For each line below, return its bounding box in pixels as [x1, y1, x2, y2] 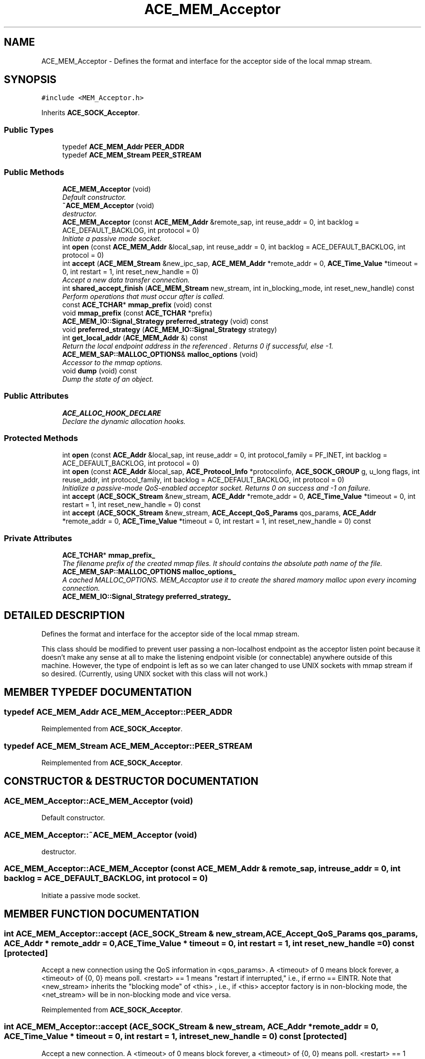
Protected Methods [4, 433, 78, 443]
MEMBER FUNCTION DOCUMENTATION [4, 908, 199, 920]
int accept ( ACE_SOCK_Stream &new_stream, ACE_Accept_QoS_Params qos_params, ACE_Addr [62, 509, 376, 517]
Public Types [4, 124, 54, 135]
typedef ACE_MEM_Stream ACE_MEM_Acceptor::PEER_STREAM [4, 741, 252, 751]
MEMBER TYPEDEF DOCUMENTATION [4, 686, 192, 699]
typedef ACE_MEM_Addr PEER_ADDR [62, 142, 184, 151]
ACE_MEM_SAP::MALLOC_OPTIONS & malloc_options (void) [62, 350, 258, 358]
